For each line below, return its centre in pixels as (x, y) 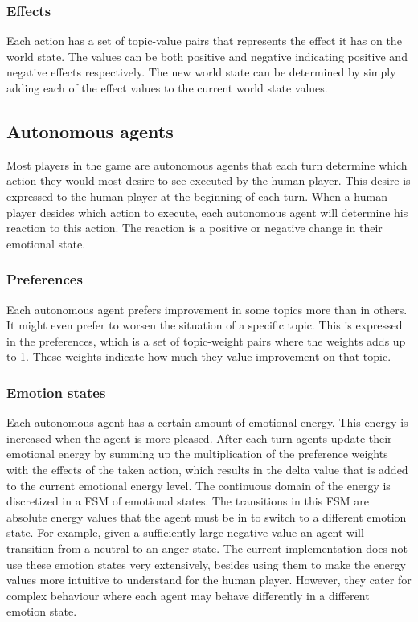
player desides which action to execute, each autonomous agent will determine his (207, 212)
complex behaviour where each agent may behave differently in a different (188, 595)
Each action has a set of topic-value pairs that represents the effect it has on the (204, 41)
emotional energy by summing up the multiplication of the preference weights (197, 454)
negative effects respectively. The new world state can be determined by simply (201, 72)
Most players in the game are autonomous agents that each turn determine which (207, 164)
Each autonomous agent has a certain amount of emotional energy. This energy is (207, 422)
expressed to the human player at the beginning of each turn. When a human (197, 196)
